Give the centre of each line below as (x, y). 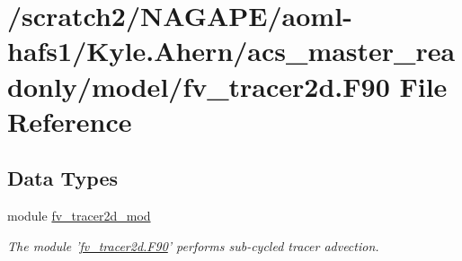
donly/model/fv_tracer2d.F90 (199, 86)
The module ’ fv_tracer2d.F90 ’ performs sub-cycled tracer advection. (193, 245)
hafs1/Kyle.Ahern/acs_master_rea (231, 51)
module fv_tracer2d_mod (79, 216)
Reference (70, 121)
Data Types (62, 178)
